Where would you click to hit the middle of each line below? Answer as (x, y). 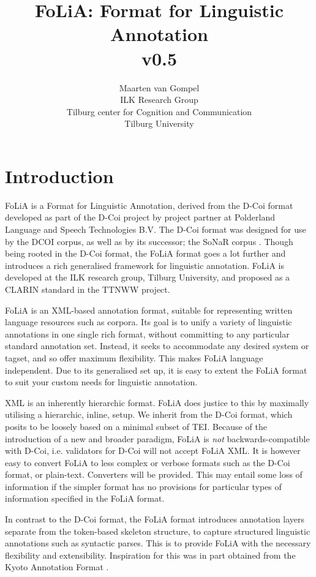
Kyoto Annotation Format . (57, 567)
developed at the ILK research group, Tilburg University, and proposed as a (148, 277)
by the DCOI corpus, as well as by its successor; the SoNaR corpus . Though (149, 241)
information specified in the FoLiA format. (85, 498)
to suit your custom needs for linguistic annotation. (101, 382)
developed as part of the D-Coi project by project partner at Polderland (140, 217)
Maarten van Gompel (159, 87)
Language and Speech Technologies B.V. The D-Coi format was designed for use (156, 229)
